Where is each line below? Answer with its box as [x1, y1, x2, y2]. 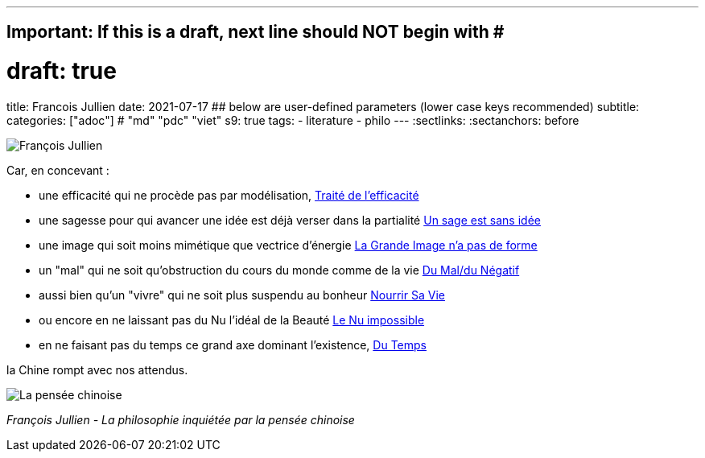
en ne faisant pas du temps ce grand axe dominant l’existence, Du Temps [39, 337, 427, 352]
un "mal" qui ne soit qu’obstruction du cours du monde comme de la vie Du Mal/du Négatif [39, 262, 520, 277]
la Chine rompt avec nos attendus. [6, 362, 188, 377]
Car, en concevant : [6, 163, 109, 177]
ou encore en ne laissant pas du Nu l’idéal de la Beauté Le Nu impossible [39, 312, 425, 327]
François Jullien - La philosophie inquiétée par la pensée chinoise [6, 412, 355, 427]
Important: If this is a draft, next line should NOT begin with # [6, 22, 505, 43]
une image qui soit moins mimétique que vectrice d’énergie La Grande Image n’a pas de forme [39, 237, 538, 252]
